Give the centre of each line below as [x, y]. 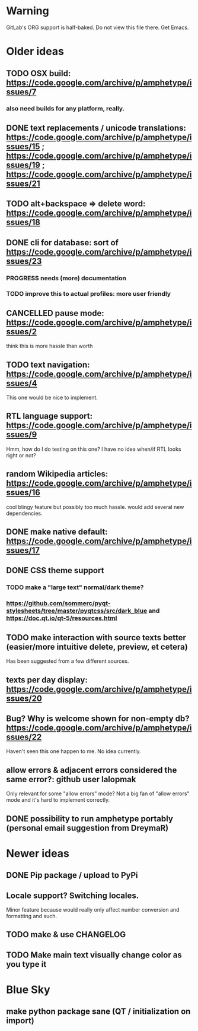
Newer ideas [38, 853]
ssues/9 [22, 435]
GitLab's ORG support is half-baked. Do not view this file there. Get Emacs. [98, 27]
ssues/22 [24, 737]
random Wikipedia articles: [57, 474]
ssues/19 [23, 165]
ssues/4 [22, 383]
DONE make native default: [57, 532]
